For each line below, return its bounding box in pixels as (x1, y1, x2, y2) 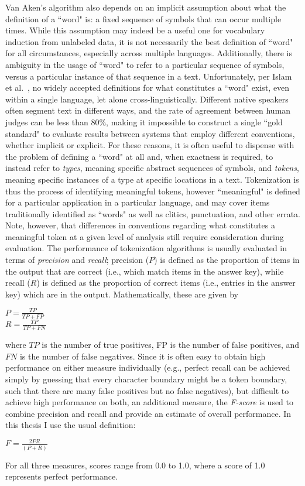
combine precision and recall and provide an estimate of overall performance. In (5, 407, 292, 419)
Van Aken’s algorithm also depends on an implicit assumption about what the (5, 1, 286, 13)
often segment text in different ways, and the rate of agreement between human (5, 104, 291, 117)
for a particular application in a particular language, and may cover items (5, 196, 270, 208)
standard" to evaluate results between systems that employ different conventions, (5, 127, 295, 139)
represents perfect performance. (5, 470, 118, 482)
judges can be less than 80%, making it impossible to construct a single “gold (5, 115, 283, 128)
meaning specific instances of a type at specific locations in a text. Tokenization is (5, 173, 299, 185)
